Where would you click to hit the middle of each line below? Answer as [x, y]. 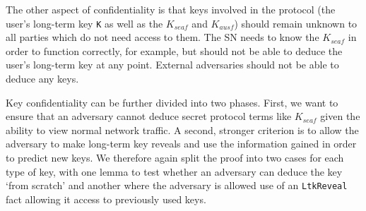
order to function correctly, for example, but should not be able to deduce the [174, 50]
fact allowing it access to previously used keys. [106, 199]
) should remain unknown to [296, 23]
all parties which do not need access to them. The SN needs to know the [163, 37]
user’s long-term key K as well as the [84, 23]
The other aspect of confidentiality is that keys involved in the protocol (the [171, 9]
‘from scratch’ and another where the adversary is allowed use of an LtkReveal [177, 185]
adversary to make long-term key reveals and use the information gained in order [181, 144]
